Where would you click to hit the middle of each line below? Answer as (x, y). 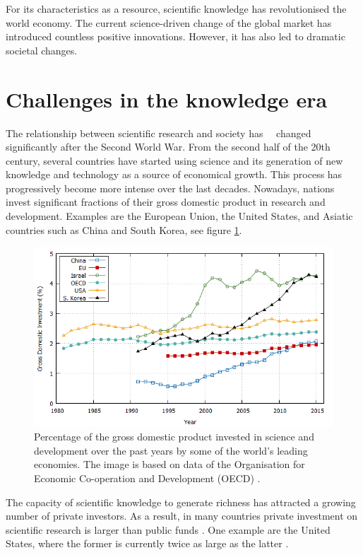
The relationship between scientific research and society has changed (159, 133)
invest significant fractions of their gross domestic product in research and (166, 202)
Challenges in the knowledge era (167, 99)
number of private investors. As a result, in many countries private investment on (182, 516)
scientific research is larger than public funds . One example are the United (168, 529)
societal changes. (42, 50)
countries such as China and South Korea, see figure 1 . (124, 229)
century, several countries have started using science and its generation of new (174, 160)
